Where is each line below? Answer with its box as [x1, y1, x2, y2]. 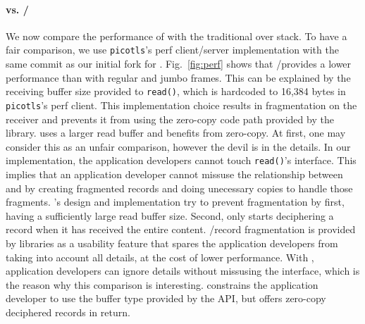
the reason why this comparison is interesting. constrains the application [6, 277, 318, 292]
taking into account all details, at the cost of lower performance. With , [6, 249, 314, 264]
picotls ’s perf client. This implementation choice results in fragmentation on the [6, 97, 357, 112]
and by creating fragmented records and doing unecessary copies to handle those [6, 180, 353, 195]
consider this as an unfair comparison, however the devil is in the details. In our [6, 139, 351, 154]
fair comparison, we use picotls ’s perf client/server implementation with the [6, 42, 339, 57]
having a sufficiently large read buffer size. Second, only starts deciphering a [6, 208, 334, 223]
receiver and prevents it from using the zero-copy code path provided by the [6, 111, 334, 126]
